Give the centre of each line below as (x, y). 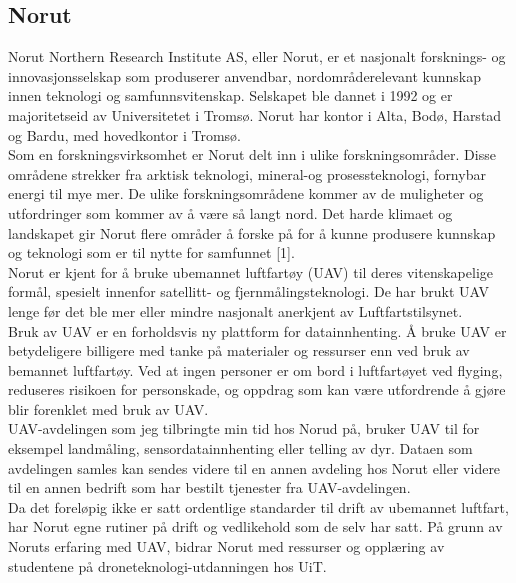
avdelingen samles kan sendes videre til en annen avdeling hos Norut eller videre (254, 467)
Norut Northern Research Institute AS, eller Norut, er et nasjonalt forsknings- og (257, 56)
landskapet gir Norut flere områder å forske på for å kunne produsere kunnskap (252, 232)
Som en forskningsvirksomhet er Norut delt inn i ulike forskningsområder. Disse (252, 154)
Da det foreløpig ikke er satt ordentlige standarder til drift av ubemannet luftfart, (258, 506)
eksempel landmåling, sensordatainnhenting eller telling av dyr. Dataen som (240, 448)
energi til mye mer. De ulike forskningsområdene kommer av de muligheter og (246, 193)
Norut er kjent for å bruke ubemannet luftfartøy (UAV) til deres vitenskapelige (250, 271)
